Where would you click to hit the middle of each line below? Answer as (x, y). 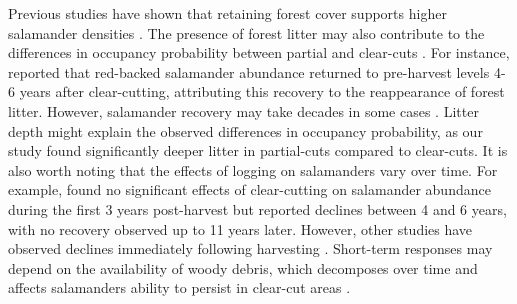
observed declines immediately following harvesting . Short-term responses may (250, 248)
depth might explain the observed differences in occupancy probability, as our (245, 130)
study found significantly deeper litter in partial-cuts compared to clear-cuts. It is (258, 150)
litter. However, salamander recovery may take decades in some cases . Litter (243, 110)
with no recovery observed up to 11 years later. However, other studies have (240, 228)
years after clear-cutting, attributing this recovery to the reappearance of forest (262, 91)
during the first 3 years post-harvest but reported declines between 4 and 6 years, (257, 208)
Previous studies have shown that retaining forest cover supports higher (227, 13)
